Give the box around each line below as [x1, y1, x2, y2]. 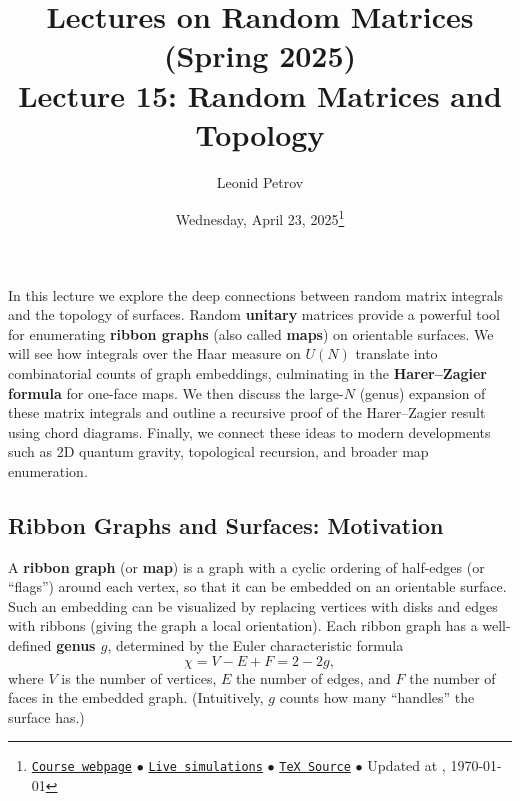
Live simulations [148, 760, 263, 775]
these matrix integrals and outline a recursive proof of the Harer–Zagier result [8, 402, 486, 423]
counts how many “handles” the [279, 687, 475, 708]
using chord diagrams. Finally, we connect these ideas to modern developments [8, 421, 491, 442]
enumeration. [8, 460, 88, 481]
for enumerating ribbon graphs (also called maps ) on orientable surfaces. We [8, 323, 494, 344]
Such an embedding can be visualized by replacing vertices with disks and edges [8, 595, 498, 616]
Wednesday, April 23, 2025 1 [175, 206, 345, 229]
